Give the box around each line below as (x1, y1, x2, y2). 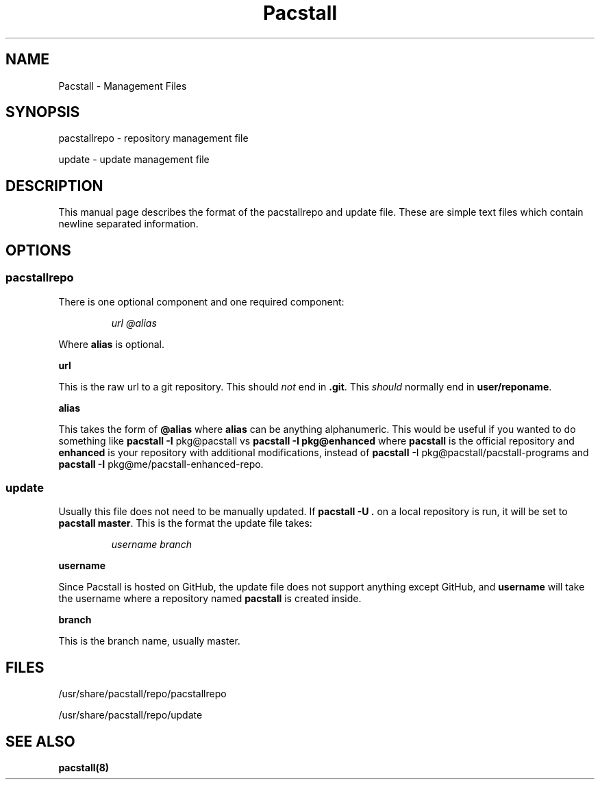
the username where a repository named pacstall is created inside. (58, 593, 362, 605)
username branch (111, 538, 192, 551)
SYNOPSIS (5, 103, 80, 121)
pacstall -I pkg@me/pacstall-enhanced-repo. (58, 458, 264, 470)
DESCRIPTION (5, 177, 103, 195)
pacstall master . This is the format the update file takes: (58, 517, 312, 529)
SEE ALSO (5, 732, 75, 750)
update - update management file (58, 153, 210, 166)
